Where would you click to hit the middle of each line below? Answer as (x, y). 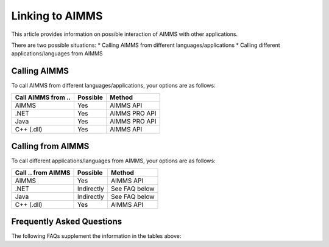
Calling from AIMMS (50, 146)
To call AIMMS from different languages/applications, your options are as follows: (113, 86)
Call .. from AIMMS (43, 172)
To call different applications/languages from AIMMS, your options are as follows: (113, 161)
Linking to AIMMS (57, 16)
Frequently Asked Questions (67, 221)
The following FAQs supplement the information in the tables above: (96, 236)
